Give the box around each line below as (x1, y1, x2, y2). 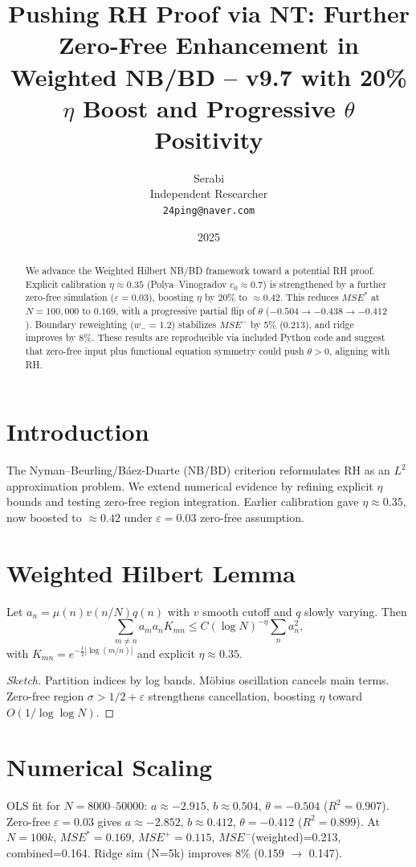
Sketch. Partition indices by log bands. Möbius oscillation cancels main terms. (6, 672, 389, 688)
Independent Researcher (149, 185, 268, 202)
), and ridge (304, 317, 354, 331)
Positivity (154, 122, 263, 155)
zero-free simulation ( (25, 290, 115, 304)
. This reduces (279, 290, 339, 304)
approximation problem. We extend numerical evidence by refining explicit (6, 477, 373, 494)
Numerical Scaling (6, 750, 213, 783)
